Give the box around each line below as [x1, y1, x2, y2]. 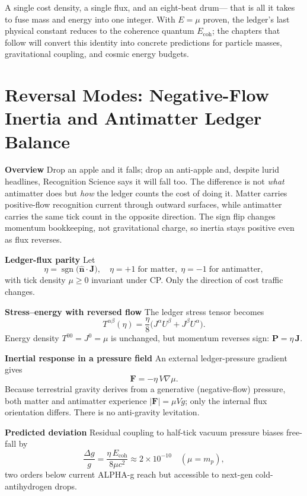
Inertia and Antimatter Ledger [5, 106, 262, 130]
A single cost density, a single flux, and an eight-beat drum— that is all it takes [5, 1, 295, 13]
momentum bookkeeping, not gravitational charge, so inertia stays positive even [5, 221, 295, 234]
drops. [55, 479, 77, 492]
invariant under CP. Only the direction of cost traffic [91, 274, 283, 286]
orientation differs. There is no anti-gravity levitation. [5, 406, 200, 418]
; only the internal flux [185, 394, 267, 406]
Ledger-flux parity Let [5, 253, 95, 265]
